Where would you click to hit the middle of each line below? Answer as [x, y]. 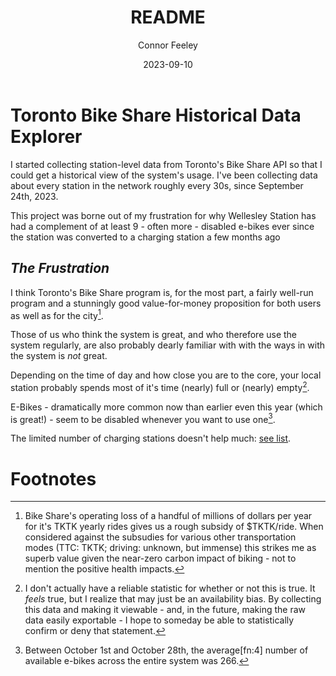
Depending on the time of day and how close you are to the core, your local [166, 375]
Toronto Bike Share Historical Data [156, 115]
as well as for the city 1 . [57, 314]
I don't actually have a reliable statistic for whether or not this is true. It [170, 588]
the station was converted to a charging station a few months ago [145, 237]
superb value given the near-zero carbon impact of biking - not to [160, 558]
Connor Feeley [168, 45]
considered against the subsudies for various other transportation [160, 537]
